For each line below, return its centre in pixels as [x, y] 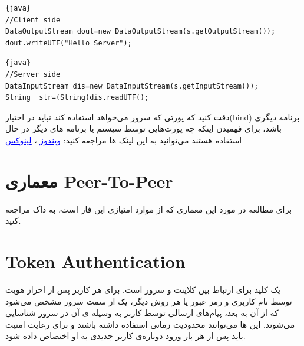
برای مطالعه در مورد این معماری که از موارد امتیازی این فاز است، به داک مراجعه [149, 209]
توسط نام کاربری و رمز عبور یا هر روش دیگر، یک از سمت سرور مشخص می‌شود [149, 301]
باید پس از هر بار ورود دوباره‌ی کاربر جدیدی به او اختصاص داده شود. [125, 336]
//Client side [33, 20]
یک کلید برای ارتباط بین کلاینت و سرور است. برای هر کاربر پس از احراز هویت [143, 289]
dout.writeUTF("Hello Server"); [69, 43]
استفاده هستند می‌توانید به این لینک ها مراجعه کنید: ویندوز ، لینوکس [124, 140]
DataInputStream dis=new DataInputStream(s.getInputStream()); [132, 86]
